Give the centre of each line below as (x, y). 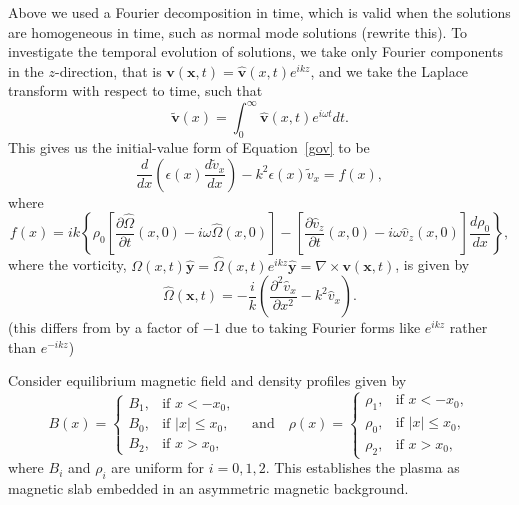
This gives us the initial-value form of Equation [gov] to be (189, 147)
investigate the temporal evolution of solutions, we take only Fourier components (255, 51)
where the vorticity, (67, 264)
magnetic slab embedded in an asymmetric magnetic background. (208, 487)
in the (26, 70)
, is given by (432, 264)
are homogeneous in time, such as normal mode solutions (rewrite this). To (238, 31)
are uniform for (157, 467)
